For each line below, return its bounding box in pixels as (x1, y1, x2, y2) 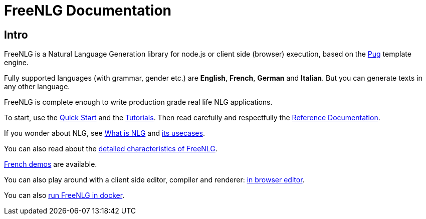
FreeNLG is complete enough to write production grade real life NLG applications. (4, 98, 273, 107)
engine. (4, 58, 29, 67)
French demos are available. (4, 160, 97, 169)
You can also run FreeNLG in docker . (4, 191, 125, 200)
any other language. (4, 82, 70, 91)
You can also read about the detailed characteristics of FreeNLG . (4, 144, 218, 153)
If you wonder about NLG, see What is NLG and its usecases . (4, 129, 205, 138)
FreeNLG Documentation (4, 2, 172, 19)
